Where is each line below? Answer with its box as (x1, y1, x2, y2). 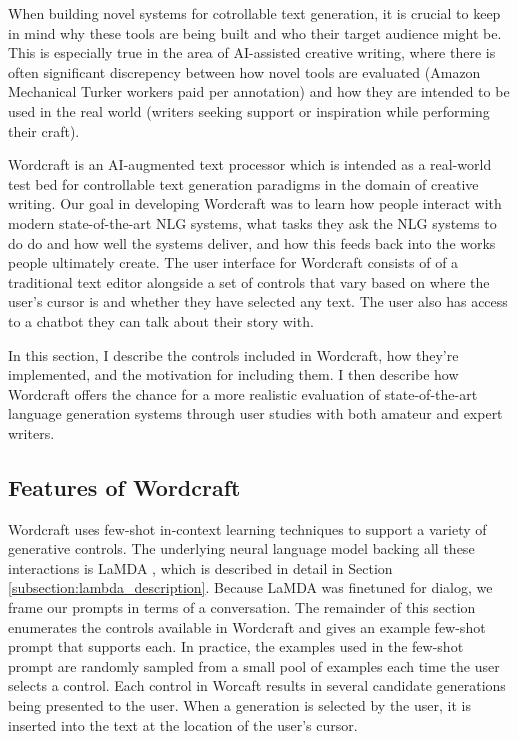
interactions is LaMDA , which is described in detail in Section (8, 557, 393, 578)
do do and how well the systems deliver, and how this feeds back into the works (8, 232, 496, 253)
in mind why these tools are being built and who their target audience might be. (8, 22, 502, 43)
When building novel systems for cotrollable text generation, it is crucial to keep (8, 3, 501, 23)
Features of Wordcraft (8, 471, 241, 502)
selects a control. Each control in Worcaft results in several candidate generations (8, 675, 506, 696)
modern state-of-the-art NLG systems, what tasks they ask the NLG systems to (8, 212, 497, 233)
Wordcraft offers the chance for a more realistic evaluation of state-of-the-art (8, 383, 478, 404)
